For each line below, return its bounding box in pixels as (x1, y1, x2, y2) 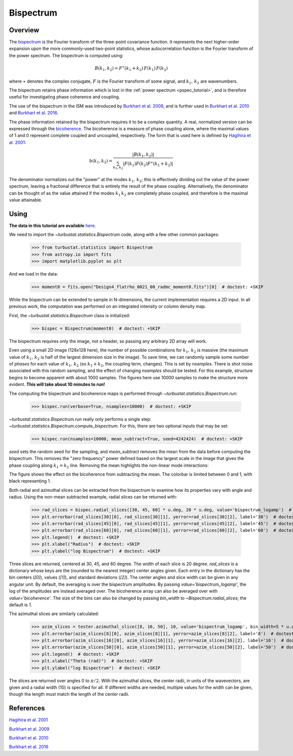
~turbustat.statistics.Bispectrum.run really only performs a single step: (9, 416, 151, 422)
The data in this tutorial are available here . (9, 223, 96, 229)
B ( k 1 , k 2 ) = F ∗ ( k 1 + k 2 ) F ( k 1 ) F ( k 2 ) (94, 65, 168, 72)
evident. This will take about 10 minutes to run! (9, 382, 105, 388)
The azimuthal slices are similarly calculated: (9, 611, 100, 617)
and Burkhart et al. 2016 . (9, 110, 59, 116)
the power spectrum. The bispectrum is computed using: (9, 52, 124, 58)
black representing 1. (9, 478, 51, 484)
